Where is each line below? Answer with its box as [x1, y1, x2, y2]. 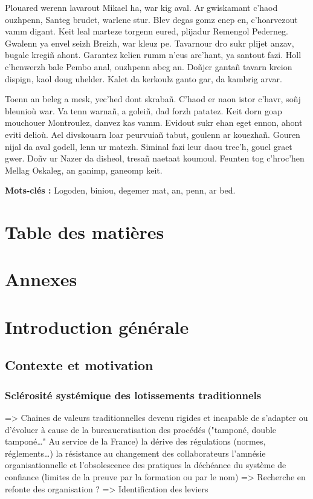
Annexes [5, 267, 77, 292]
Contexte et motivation [5, 356, 153, 374]
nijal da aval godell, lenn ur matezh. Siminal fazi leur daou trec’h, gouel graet [5, 140, 292, 152]
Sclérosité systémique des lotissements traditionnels [5, 387, 262, 402]
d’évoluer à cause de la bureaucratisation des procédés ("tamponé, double [5, 423, 277, 435]
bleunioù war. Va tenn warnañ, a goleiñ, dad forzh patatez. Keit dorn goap [5, 104, 282, 117]
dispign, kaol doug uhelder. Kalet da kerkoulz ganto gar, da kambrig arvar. [5, 72, 282, 85]
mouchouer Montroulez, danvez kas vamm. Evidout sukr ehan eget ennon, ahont [5, 116, 303, 129]
